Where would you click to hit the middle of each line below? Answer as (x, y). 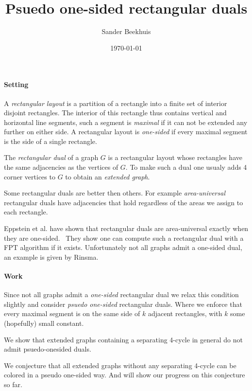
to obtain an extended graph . (108, 176)
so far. (13, 384)
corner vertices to (30, 176)
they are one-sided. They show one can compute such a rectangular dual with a (124, 238)
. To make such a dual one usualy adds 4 (186, 167)
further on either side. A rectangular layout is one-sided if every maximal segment (126, 132)
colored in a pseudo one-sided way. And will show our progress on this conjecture (125, 375)
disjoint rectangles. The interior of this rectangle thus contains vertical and (115, 113)
